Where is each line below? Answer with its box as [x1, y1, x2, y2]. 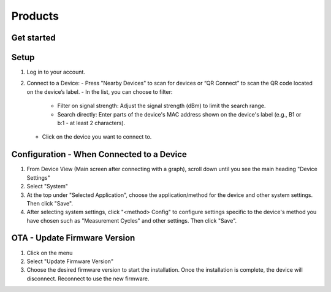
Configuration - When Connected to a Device [11, 149, 187, 159]
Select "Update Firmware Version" [26, 258, 113, 265]
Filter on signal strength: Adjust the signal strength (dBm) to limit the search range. [57, 102, 266, 110]
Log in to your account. [26, 68, 86, 76]
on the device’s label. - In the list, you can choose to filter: [26, 88, 173, 95]
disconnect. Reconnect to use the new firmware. [26, 275, 150, 282]
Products [11, 9, 59, 23]
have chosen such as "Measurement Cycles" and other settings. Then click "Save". [26, 217, 237, 224]
